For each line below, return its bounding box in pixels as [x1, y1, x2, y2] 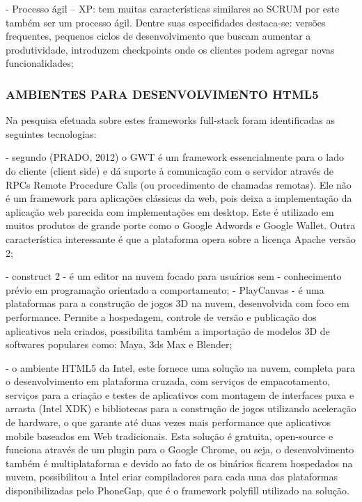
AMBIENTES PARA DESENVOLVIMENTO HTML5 [6, 85, 319, 102]
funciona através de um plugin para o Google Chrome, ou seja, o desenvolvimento [6, 442, 354, 457]
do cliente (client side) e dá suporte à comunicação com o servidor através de [6, 163, 333, 178]
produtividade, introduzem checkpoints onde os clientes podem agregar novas [6, 42, 335, 56]
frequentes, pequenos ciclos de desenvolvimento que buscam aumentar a [6, 29, 311, 43]
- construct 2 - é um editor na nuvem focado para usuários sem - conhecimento [6, 269, 342, 283]
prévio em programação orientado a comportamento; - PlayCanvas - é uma [6, 282, 324, 297]
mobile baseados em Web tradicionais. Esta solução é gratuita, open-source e [6, 428, 333, 443]
